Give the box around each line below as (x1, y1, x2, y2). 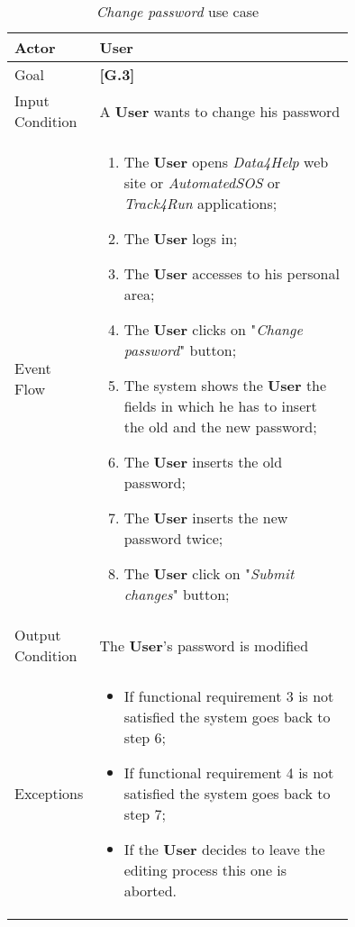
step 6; (123, 727, 166, 748)
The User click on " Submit (123, 563, 295, 584)
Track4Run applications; (123, 193, 278, 214)
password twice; (123, 528, 223, 549)
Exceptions (14, 783, 84, 804)
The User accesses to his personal (123, 263, 340, 284)
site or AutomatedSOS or (123, 172, 281, 193)
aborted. (123, 880, 177, 901)
